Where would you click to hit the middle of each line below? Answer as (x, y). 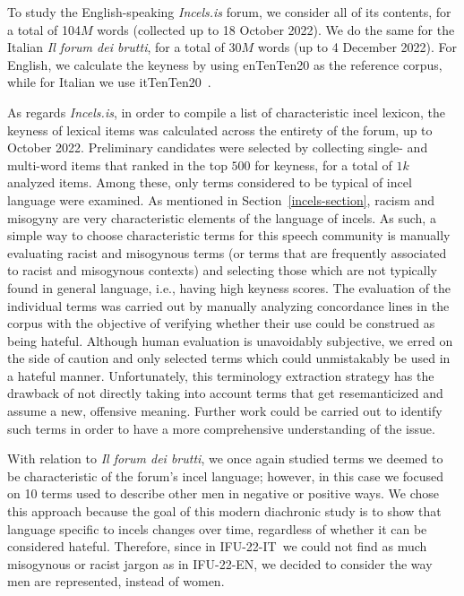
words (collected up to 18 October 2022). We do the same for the (276, 29)
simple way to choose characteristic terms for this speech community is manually (229, 235)
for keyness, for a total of (323, 164)
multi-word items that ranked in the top (117, 164)
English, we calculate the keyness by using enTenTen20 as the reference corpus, (225, 64)
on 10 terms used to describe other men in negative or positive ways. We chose (223, 493)
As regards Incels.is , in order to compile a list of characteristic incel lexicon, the (227, 112)
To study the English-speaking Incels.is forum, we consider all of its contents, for (229, 12)
